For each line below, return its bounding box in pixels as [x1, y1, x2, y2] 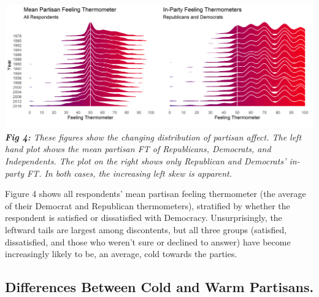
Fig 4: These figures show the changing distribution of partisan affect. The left [5, 130, 302, 143]
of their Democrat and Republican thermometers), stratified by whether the [5, 199, 290, 212]
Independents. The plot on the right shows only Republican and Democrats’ [5, 155, 286, 168]
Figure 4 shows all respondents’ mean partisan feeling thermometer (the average [5, 187, 306, 200]
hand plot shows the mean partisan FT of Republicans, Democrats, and [5, 142, 271, 155]
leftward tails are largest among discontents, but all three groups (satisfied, [5, 223, 287, 236]
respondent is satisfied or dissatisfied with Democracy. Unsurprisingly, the [5, 211, 282, 224]
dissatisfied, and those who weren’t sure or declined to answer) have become [5, 235, 291, 248]
